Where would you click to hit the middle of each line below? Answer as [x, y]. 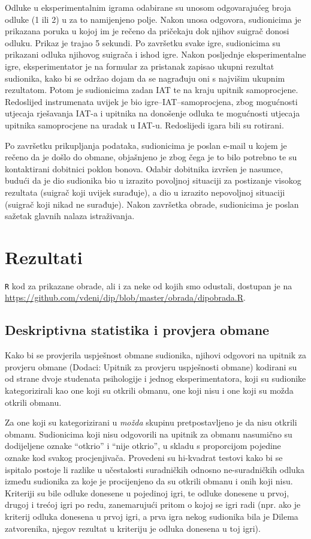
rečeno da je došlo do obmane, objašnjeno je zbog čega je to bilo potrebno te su [151, 157]
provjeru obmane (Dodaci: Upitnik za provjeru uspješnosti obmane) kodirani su [151, 366]
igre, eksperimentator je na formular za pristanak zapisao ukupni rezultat [140, 66]
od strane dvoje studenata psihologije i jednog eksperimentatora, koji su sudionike [155, 378]
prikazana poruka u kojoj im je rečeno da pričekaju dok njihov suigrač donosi [147, 31]
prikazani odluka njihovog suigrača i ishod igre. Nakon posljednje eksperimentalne [155, 54]
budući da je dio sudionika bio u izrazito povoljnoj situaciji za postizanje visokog [153, 180]
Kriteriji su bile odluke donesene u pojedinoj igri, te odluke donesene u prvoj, [147, 492]
